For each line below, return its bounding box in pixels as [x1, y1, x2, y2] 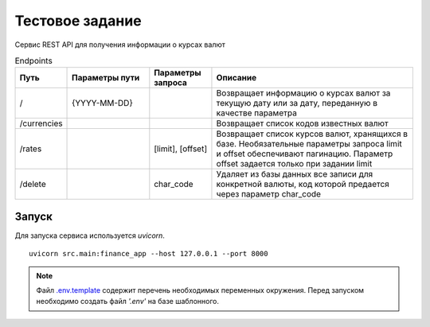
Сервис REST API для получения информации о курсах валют [14, 40, 226, 49]
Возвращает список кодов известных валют [216, 118, 389, 129]
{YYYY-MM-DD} [72, 98, 133, 109]
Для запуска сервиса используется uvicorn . [14, 231, 165, 240]
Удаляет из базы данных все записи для [216, 169, 373, 180]
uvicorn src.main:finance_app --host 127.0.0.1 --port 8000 [29, 249, 268, 259]
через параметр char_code [216, 189, 322, 200]
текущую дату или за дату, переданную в [216, 98, 378, 109]
